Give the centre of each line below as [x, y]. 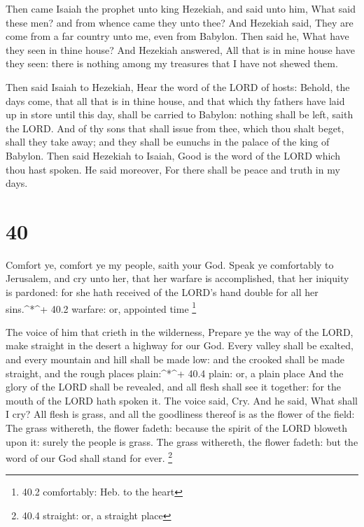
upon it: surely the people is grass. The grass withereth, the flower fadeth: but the [182, 441]
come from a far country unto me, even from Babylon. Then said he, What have [177, 36]
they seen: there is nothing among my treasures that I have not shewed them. [172, 63]
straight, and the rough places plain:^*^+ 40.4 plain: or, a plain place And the [175, 373]
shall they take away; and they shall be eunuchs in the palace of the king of [168, 142]
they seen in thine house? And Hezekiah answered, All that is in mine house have [180, 49]
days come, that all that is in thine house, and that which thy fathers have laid [175, 100]
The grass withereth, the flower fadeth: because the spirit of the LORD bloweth [176, 428]
